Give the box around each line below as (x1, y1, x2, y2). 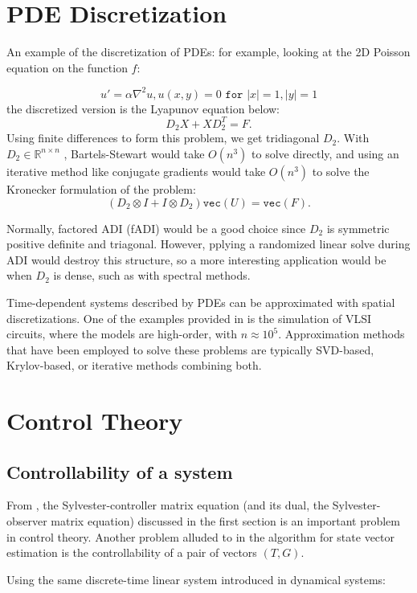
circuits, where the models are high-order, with (6, 325, 237, 342)
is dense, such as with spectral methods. (53, 267, 251, 284)
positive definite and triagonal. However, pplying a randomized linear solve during (6, 235, 411, 252)
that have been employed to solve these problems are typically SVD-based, (6, 341, 374, 358)
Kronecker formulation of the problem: (6, 180, 196, 197)
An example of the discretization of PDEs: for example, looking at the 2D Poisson (6, 43, 411, 60)
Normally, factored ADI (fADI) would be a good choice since (6, 219, 306, 236)
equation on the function (6, 59, 128, 76)
